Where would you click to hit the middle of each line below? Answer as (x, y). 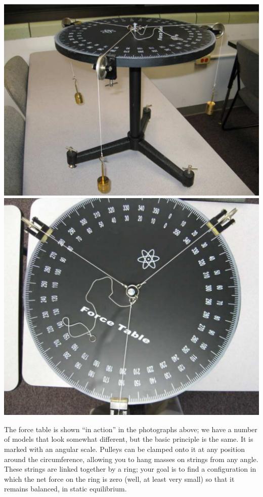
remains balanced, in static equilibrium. (65, 489)
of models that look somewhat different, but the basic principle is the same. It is (129, 439)
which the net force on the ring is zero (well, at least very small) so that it (119, 479)
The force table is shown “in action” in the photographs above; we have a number (131, 429)
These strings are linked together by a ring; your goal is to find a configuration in (130, 469)
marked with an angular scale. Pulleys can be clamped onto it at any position (125, 449)
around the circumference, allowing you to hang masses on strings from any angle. (131, 459)
